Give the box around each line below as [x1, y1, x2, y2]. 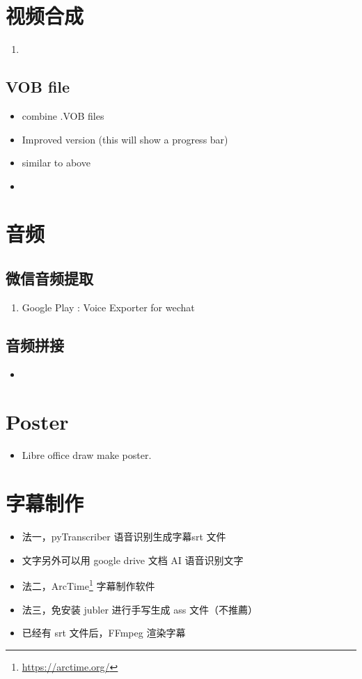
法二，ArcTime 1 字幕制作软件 [22, 577, 155, 593]
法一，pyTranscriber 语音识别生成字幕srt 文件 [22, 529, 226, 544]
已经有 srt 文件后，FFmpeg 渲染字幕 [22, 625, 186, 640]
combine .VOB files [22, 108, 104, 123]
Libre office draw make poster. [22, 448, 152, 462]
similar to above [22, 155, 90, 170]
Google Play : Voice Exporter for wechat [22, 299, 195, 314]
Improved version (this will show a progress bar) [22, 132, 228, 146]
